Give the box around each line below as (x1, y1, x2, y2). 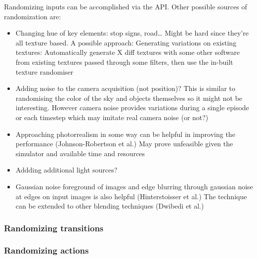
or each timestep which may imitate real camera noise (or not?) (15, 112, 209, 122)
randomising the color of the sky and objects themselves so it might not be (15, 92, 243, 103)
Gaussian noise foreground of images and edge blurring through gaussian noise (15, 181, 253, 191)
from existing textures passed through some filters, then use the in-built (15, 56, 233, 67)
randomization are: (4, 11, 61, 21)
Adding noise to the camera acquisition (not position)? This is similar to (15, 83, 236, 93)
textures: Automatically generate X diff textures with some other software (15, 47, 240, 57)
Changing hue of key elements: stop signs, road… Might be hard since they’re (15, 28, 249, 38)
